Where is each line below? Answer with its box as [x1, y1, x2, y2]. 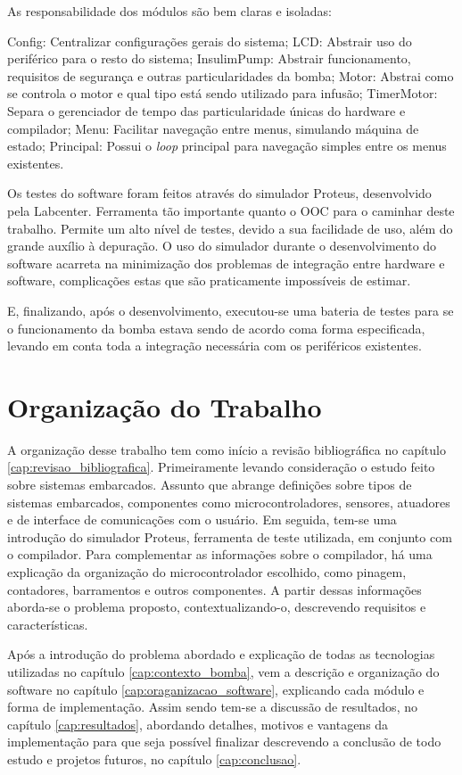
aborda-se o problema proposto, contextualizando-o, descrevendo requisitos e [7, 598, 426, 616]
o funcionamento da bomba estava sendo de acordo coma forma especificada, [7, 318, 425, 337]
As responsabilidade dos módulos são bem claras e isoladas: [7, 2, 332, 20]
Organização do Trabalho [7, 388, 322, 425]
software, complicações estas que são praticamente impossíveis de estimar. [7, 271, 411, 290]
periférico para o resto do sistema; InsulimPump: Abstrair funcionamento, [7, 49, 411, 68]
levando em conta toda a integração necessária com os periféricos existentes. [7, 336, 422, 355]
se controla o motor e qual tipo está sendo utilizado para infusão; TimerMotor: [7, 84, 438, 103]
